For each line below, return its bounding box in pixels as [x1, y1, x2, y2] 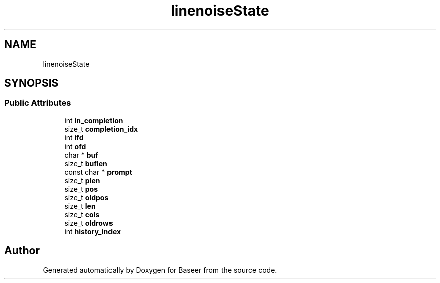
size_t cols [64, 210, 100, 219]
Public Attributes [4, 98, 71, 108]
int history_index [64, 227, 121, 236]
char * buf [64, 150, 98, 159]
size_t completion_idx [64, 124, 138, 133]
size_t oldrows [64, 218, 113, 227]
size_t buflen [64, 159, 107, 168]
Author [4, 244, 40, 257]
